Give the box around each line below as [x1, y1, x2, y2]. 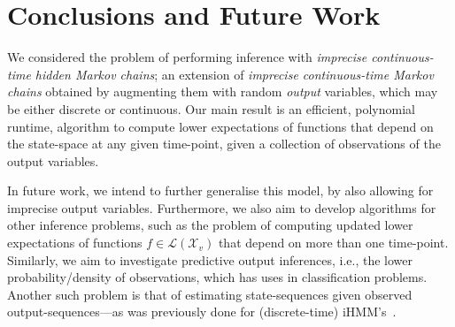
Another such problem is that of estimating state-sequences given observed [7, 285, 413, 303]
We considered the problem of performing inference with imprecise [7, 48, 367, 66]
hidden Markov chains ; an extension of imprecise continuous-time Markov [35, 65, 434, 83]
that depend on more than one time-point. [218, 233, 449, 252]
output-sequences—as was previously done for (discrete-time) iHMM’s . [7, 302, 397, 321]
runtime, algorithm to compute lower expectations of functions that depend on [7, 117, 434, 135]
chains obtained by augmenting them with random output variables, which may [7, 82, 438, 101]
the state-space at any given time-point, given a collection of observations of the [7, 134, 441, 153]
